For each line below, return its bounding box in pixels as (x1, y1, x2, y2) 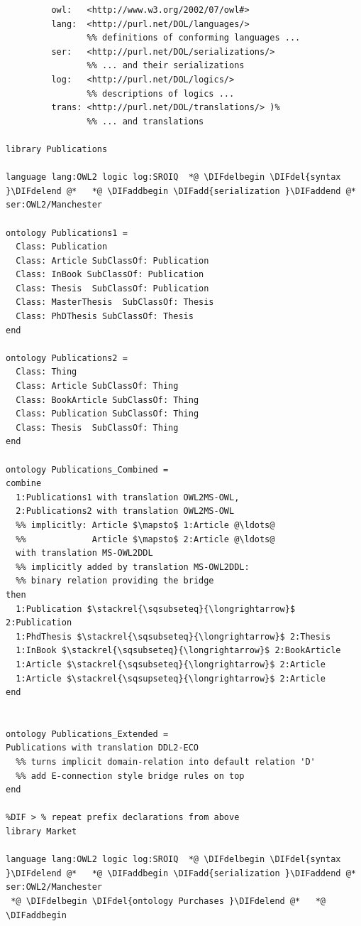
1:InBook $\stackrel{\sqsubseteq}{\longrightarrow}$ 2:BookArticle (16, 645, 341, 656)
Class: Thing (16, 367, 77, 377)
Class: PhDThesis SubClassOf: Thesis (16, 311, 194, 322)
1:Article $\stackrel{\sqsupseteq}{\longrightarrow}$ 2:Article (16, 673, 326, 684)
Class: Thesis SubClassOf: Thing (16, 422, 179, 433)
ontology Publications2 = (6, 352, 128, 363)
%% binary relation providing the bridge (16, 576, 214, 586)
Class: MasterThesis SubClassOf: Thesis (16, 297, 214, 308)
